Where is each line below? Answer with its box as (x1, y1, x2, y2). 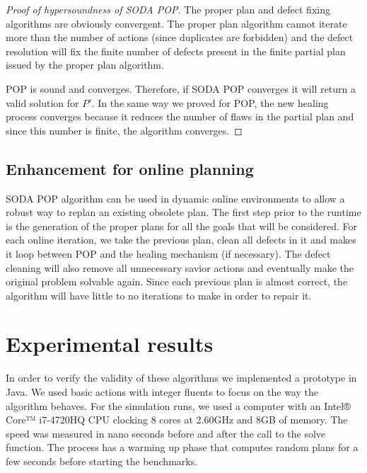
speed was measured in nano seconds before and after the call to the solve (6, 426, 326, 440)
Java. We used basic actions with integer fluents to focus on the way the (6, 384, 318, 399)
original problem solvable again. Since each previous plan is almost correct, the (6, 274, 348, 289)
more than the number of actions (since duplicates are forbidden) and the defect (6, 30, 354, 45)
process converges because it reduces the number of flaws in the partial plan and (6, 109, 354, 124)
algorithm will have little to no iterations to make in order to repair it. (6, 287, 312, 302)
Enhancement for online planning (6, 157, 254, 179)
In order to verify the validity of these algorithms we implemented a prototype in (6, 370, 357, 385)
